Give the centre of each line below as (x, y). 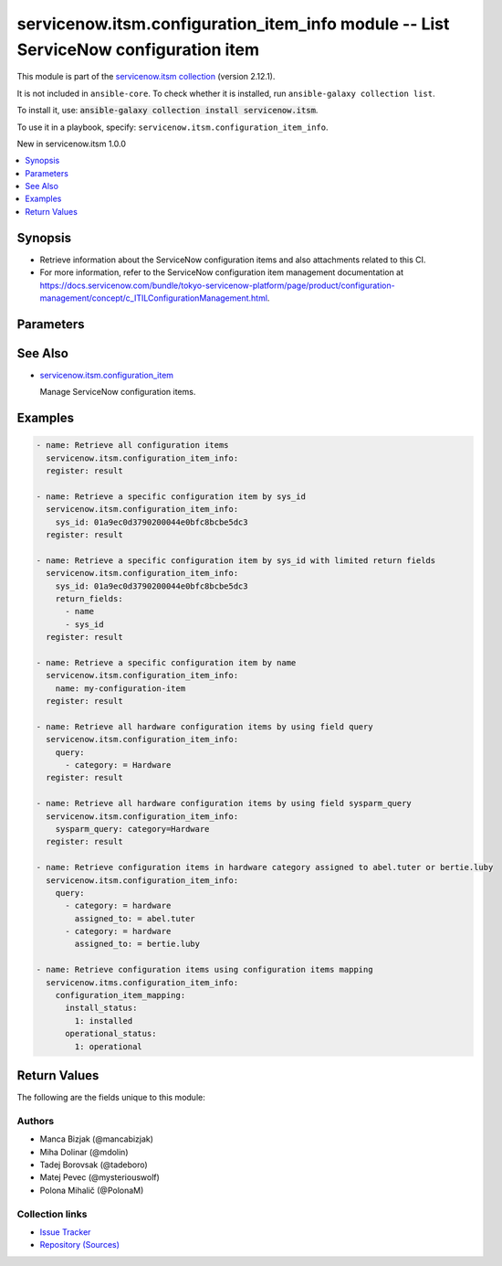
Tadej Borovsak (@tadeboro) (94, 1165)
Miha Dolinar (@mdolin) (84, 1152)
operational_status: (111, 1034)
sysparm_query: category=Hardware (132, 829)
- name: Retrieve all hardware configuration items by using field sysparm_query (224, 803)
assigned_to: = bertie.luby (137, 944)
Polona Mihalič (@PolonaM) (92, 1190)
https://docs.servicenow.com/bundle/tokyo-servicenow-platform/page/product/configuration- (218, 285)
